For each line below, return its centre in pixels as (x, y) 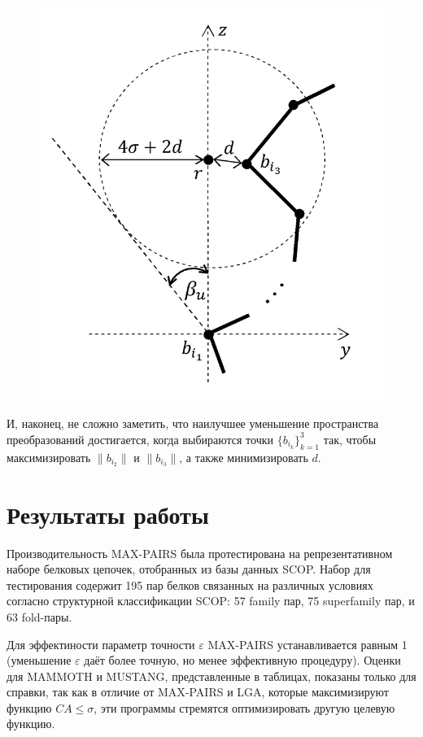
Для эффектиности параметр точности (101, 644)
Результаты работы (108, 514)
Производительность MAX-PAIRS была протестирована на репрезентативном (200, 553)
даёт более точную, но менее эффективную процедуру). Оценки (242, 660)
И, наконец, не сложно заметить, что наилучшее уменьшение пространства (193, 423)
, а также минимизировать (244, 457)
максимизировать (49, 457)
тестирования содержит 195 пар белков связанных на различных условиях (190, 584)
